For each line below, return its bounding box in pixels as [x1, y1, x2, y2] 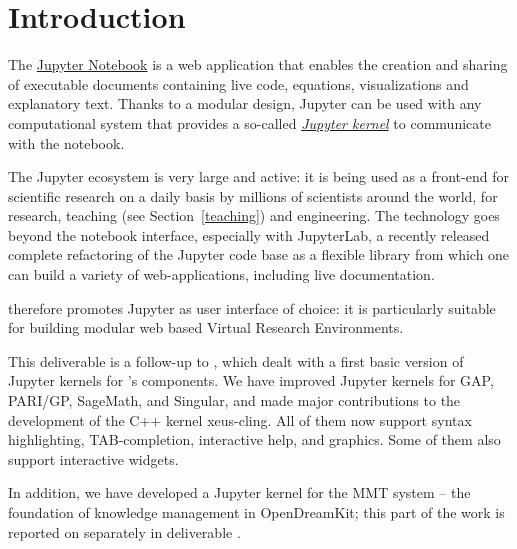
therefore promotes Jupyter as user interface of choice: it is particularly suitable [8, 297, 496, 318]
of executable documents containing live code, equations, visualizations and [8, 73, 469, 94]
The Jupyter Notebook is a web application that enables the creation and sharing [8, 54, 508, 75]
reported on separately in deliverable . [8, 521, 241, 542]
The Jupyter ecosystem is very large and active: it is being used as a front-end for [8, 166, 509, 187]
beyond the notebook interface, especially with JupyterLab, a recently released [8, 224, 490, 245]
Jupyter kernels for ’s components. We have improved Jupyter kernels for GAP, [8, 370, 494, 391]
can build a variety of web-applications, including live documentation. [8, 264, 435, 285]
